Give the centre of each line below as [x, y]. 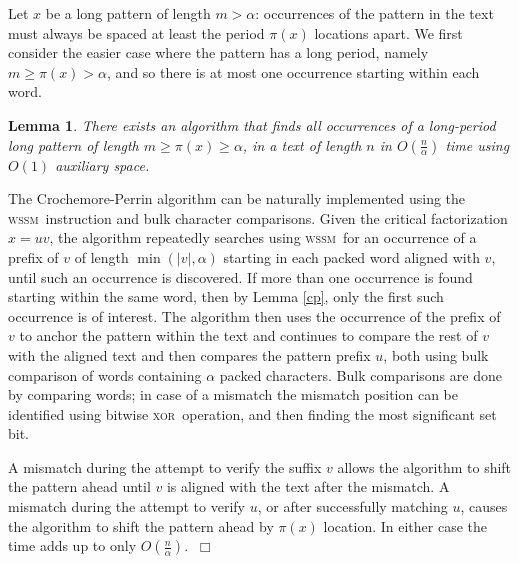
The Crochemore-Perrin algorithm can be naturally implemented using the [237, 198]
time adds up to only [72, 545]
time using [477, 144]
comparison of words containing [105, 374]
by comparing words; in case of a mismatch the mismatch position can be [233, 394]
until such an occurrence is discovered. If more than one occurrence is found [240, 276]
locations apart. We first [388, 32]
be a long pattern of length [128, 13]
